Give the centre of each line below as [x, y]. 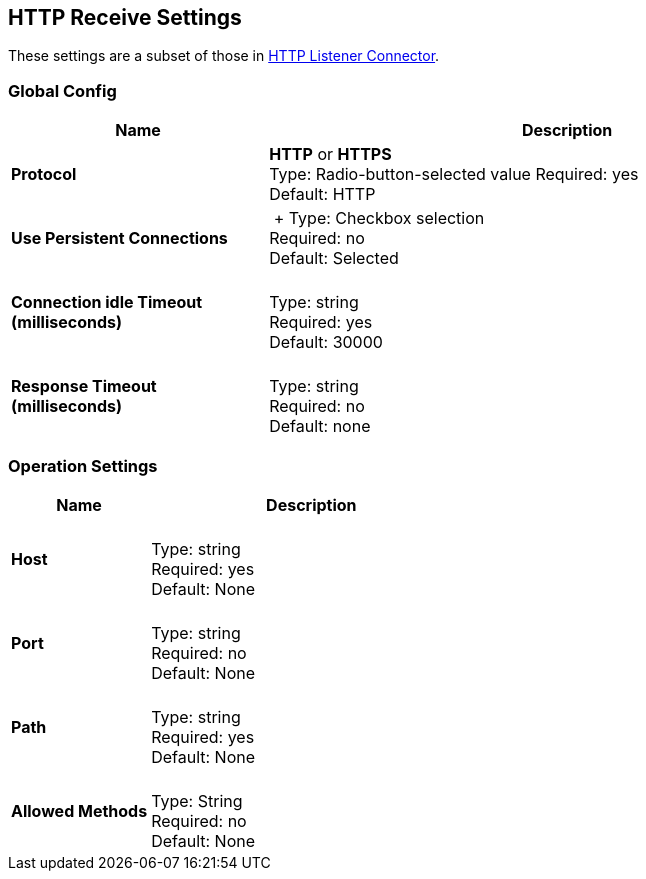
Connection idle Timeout [107, 302]
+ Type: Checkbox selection [379, 218]
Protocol [44, 174]
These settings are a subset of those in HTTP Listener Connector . [224, 56]
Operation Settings [83, 465]
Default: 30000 [326, 342]
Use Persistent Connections [119, 238]
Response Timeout [84, 386]
